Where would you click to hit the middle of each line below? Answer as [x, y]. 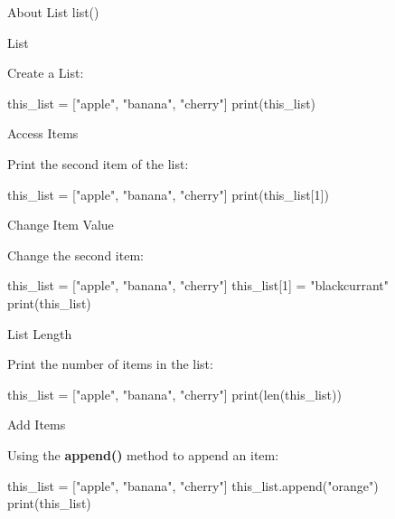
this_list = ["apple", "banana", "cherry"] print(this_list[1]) [168, 194]
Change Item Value [61, 225]
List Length [40, 333]
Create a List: [46, 73]
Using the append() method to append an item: [143, 454]
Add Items [37, 425]
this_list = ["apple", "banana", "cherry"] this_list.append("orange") [193, 485]
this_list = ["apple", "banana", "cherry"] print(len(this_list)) [174, 394]
